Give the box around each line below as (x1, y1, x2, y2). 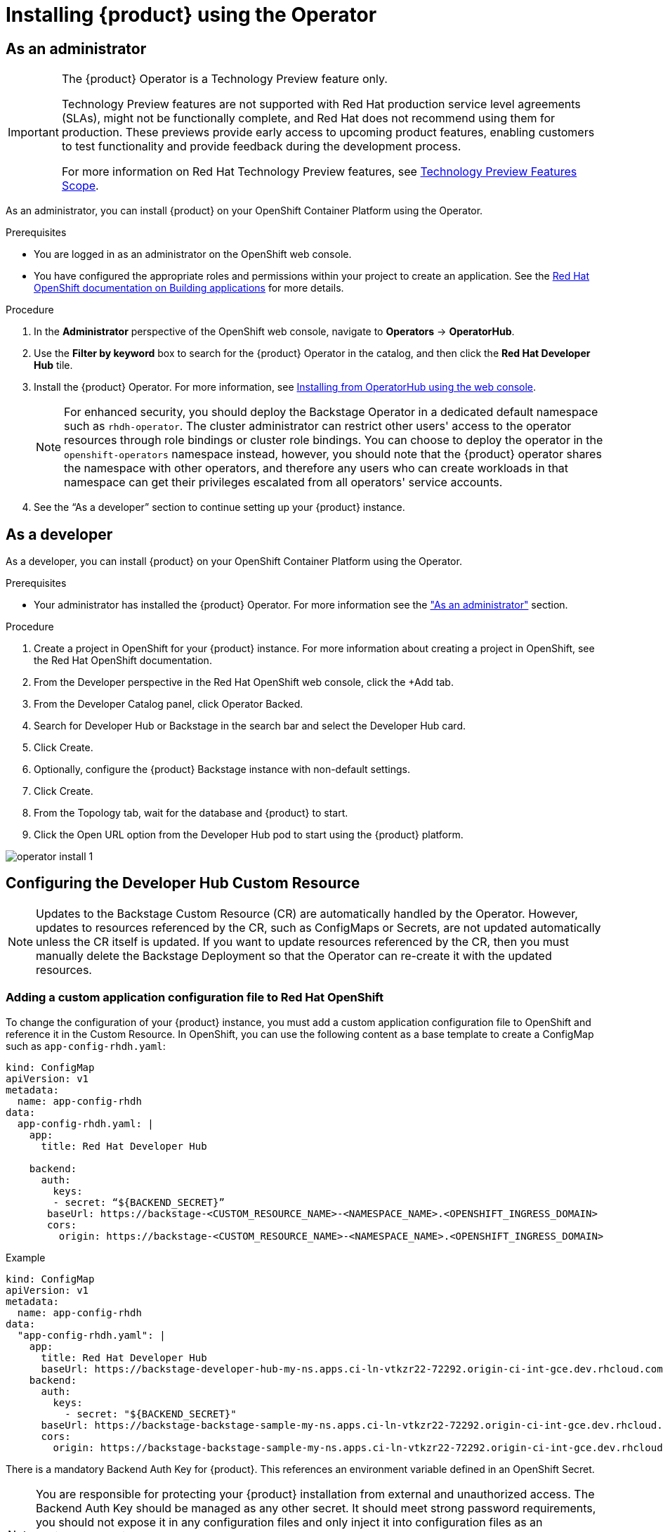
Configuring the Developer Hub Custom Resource (6, 874, 360, 892)
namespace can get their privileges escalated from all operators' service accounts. (64, 475, 503, 490)
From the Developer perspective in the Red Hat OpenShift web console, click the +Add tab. (34, 676, 454, 689)
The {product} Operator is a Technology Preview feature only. (61, 72, 388, 86)
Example (6, 1251, 46, 1264)
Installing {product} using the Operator (6, 3, 377, 27)
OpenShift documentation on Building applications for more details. (34, 282, 344, 294)
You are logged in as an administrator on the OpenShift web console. (34, 248, 352, 261)
